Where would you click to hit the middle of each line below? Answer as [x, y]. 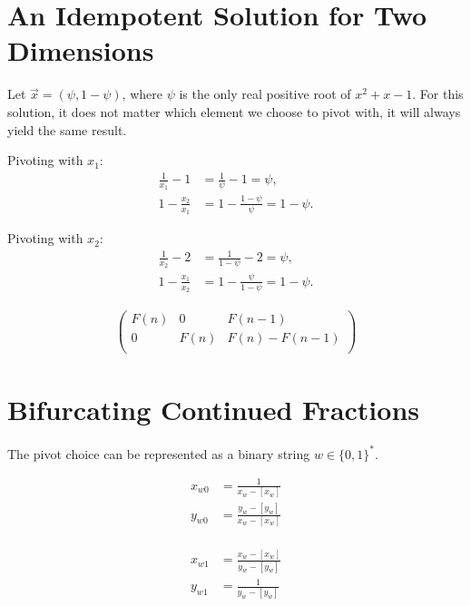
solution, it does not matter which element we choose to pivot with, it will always [234, 111]
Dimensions [81, 50]
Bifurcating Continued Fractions [213, 410]
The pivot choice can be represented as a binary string [159, 453]
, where [142, 94]
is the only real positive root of [265, 94]
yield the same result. [67, 129]
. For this [438, 94]
